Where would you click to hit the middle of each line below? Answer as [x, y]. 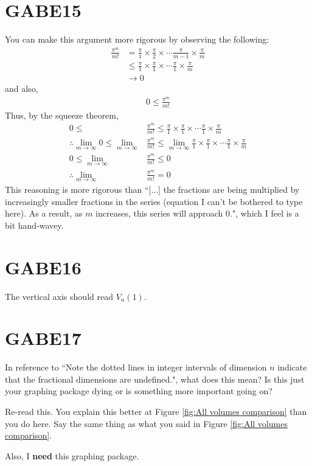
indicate [292, 367]
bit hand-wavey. [34, 225]
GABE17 [43, 338]
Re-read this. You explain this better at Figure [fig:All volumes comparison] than [156, 412]
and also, [22, 89]
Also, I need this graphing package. [72, 455]
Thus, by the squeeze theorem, [62, 115]
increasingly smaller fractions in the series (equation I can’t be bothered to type [154, 201]
